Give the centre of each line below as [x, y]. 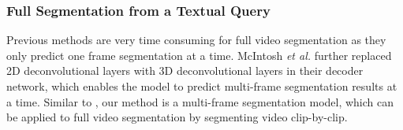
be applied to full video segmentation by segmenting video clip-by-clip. [177, 117]
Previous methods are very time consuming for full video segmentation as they [196, 40]
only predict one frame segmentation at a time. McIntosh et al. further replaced [199, 55]
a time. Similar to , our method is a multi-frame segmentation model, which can [200, 101]
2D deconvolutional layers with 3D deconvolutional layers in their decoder [185, 71]
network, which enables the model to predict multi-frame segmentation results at [202, 86]
